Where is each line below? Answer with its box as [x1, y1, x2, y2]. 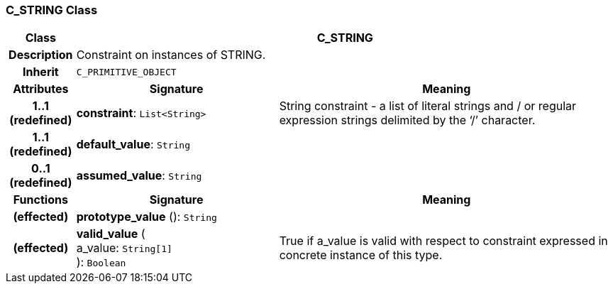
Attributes [13, 82, 69, 97]
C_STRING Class [6, 3, 98, 17]
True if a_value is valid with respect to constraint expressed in [279, 234, 608, 249]
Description [9, 48, 73, 62]
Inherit [22, 65, 59, 80]
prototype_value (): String [76, 209, 217, 224]
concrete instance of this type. [279, 248, 443, 263]
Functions [13, 192, 68, 207]
